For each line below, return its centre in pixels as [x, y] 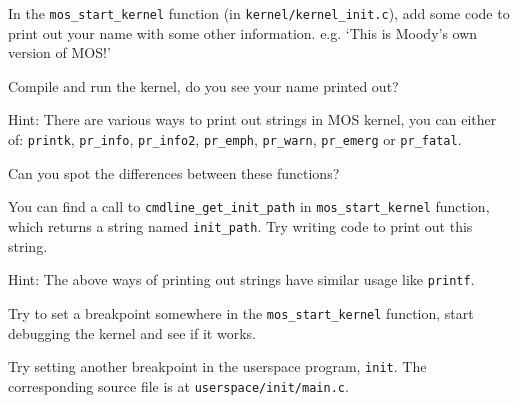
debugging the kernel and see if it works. [132, 332]
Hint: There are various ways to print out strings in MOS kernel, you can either [252, 119]
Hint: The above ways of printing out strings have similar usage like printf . [241, 279]
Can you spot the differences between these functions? [174, 172]
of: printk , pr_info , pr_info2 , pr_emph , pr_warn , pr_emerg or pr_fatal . [235, 139]
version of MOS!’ [59, 52]
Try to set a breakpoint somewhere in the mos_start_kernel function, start [241, 312]
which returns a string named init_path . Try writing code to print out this [240, 225]
